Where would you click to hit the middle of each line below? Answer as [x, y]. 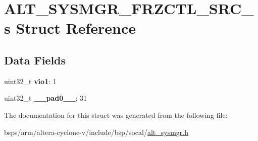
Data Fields [35, 60]
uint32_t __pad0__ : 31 [46, 98]
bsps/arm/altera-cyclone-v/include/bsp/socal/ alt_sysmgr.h [96, 132]
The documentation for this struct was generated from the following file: [116, 115]
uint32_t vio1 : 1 [30, 81]
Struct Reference [76, 28]
